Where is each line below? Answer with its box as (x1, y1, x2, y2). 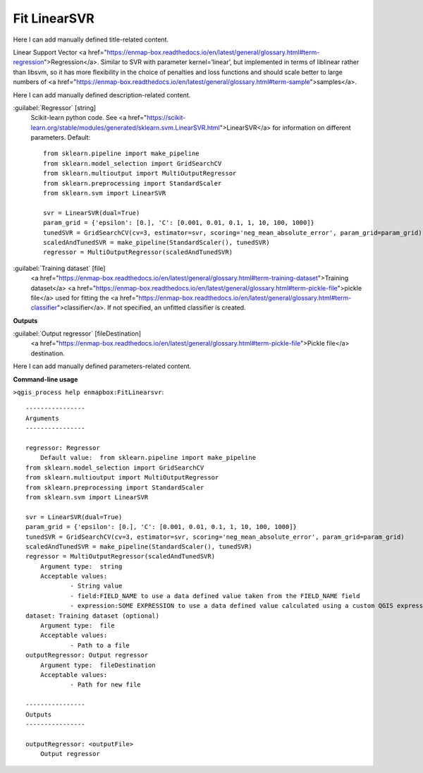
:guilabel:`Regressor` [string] (13, 103, 97, 112)
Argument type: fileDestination (39, 661, 157, 669)
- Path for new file (70, 681, 141, 689)
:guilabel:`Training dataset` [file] (13, 264, 106, 272)
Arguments (25, 414, 59, 422)
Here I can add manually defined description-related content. (13, 90, 191, 99)
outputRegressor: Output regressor (25, 651, 149, 659)
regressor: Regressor (25, 444, 100, 451)
